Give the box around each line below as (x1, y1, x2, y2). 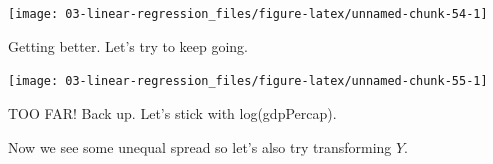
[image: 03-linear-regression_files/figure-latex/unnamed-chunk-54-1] (8, 7, 488, 21)
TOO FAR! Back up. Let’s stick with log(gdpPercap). (8, 102, 337, 123)
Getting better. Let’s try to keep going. (8, 35, 249, 56)
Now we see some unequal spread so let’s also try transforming (8, 136, 392, 157)
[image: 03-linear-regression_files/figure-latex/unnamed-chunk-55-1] (8, 74, 488, 89)
